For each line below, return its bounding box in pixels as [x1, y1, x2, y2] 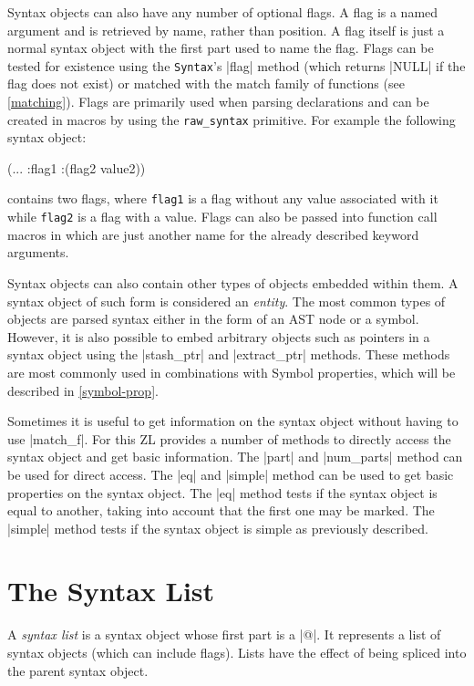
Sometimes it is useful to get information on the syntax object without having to [7, 411, 459, 431]
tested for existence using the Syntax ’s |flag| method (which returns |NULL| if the [7, 56, 466, 75]
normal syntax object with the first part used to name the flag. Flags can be [7, 38, 434, 57]
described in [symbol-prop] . [7, 380, 159, 400]
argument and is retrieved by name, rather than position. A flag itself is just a [7, 20, 445, 39]
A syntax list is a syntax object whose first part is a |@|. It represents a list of [7, 625, 441, 644]
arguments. [7, 243, 69, 262]
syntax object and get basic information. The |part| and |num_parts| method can [7, 447, 463, 466]
